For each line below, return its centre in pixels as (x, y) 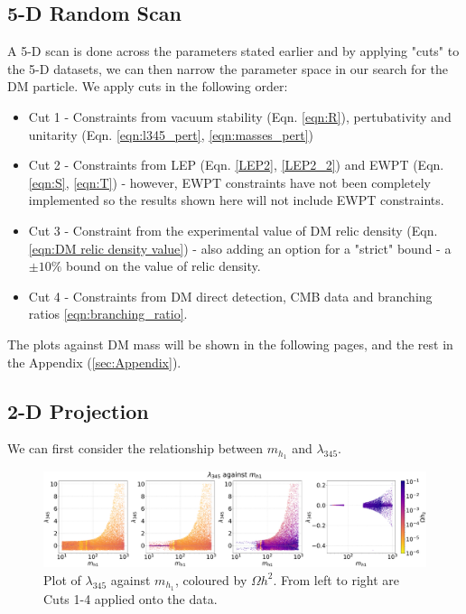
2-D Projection (78, 410)
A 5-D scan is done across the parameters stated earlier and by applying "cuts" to (233, 51)
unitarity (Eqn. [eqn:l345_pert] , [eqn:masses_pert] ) (171, 134)
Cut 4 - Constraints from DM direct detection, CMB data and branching (230, 296)
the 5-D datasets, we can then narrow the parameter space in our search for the (228, 68)
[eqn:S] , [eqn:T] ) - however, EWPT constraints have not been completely (229, 182)
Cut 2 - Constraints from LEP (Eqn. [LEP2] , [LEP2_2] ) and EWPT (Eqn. (236, 165)
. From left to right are (336, 579)
